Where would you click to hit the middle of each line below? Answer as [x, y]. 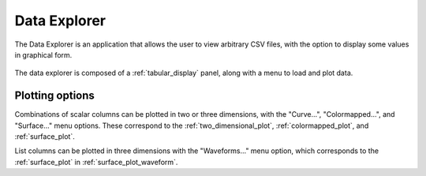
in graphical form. [43, 54]
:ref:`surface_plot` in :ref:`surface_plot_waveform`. [96, 162]
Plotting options [54, 96]
